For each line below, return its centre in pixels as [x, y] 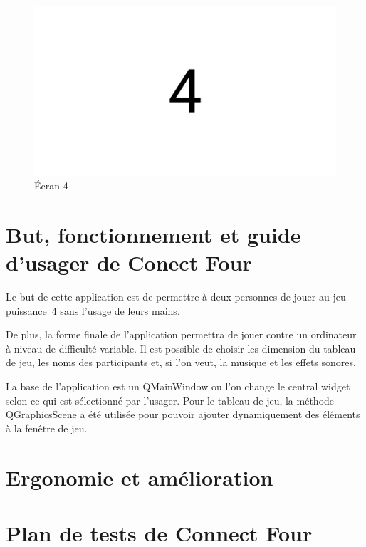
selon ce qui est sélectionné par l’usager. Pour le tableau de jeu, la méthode [170, 400]
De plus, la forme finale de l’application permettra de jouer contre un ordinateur [181, 334]
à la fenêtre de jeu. [47, 428]
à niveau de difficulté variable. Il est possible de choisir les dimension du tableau [181, 348]
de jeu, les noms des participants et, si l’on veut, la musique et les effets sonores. [181, 362]
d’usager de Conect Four [129, 262]
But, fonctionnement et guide [153, 234]
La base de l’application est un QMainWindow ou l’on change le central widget [178, 386]
